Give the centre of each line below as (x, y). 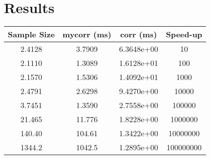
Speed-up (184, 34)
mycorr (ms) (87, 34)
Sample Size (31, 34)
